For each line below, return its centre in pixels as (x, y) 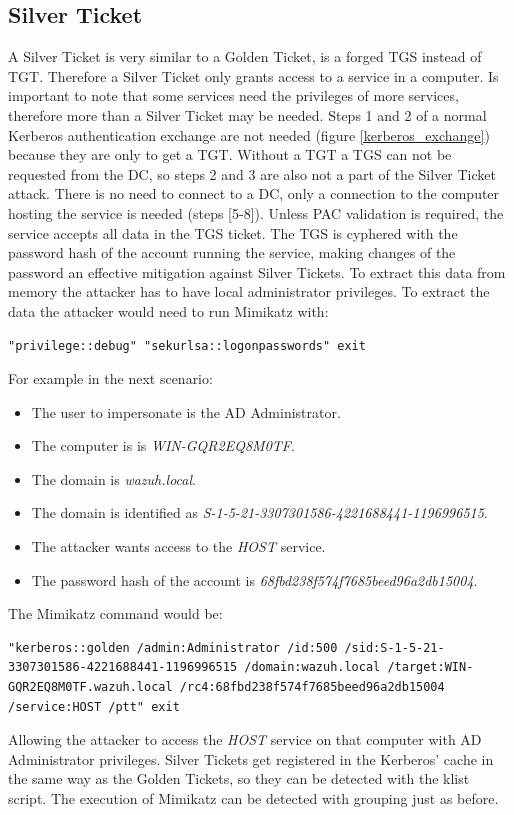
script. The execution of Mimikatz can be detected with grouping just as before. (253, 798)
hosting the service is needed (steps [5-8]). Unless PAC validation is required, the (256, 212)
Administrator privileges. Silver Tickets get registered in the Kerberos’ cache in (251, 758)
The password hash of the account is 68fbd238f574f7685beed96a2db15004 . (254, 579)
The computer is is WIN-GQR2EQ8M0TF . (163, 445)
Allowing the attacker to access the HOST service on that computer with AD (245, 739)
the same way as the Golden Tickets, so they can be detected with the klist (239, 778)
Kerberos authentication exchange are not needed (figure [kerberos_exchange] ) (249, 134)
